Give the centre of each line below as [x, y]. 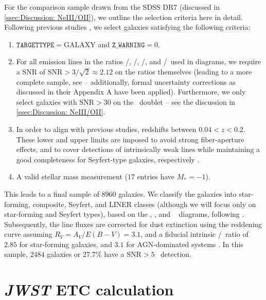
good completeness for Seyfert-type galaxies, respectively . [108, 159]
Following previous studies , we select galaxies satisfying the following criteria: [127, 27]
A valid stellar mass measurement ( [72, 176]
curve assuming [28, 234]
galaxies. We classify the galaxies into [178, 193]
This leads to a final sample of [52, 193]
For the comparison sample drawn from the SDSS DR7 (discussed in [112, 7]
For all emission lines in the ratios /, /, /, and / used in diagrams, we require [139, 61]
